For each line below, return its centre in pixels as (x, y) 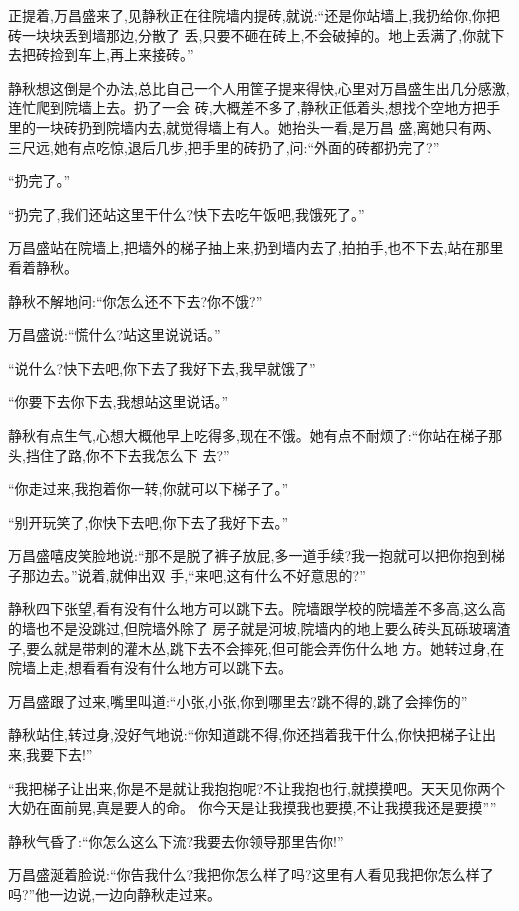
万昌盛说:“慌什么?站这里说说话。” (114, 334)
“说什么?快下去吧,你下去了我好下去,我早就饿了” (162, 367)
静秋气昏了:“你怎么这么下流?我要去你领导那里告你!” (176, 840)
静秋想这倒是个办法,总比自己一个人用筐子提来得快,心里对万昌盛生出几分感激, (259, 87)
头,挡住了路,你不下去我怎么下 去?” (119, 454)
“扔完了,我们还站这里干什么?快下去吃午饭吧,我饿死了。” (186, 213)
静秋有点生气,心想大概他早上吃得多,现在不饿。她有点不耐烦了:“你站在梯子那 (255, 434)
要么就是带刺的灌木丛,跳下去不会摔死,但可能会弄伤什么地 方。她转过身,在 (265, 647)
